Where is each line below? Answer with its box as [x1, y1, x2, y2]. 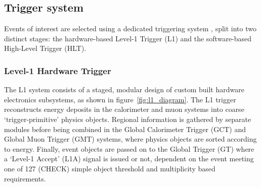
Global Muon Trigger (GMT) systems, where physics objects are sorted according [4, 134, 257, 144]
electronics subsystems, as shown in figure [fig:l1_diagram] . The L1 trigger [4, 94, 236, 104]
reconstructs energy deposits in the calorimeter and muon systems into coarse [4, 104, 244, 114]
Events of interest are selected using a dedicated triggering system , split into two [4, 23, 257, 34]
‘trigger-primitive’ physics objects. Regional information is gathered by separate [4, 113, 251, 124]
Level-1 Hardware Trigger [4, 64, 111, 77]
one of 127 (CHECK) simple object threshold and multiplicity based [4, 163, 215, 173]
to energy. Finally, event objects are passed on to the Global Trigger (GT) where [4, 143, 254, 154]
